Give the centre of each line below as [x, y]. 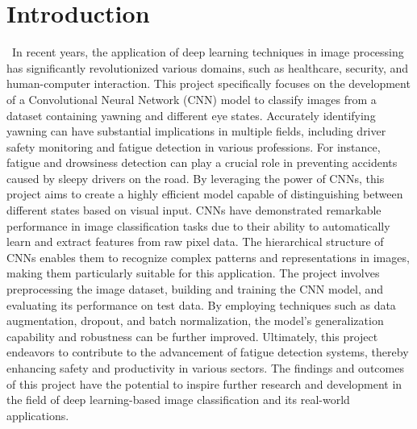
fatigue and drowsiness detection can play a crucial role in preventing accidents [202, 162]
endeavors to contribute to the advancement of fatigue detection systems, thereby [208, 352]
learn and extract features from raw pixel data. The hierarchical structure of [195, 242]
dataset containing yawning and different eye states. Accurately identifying [191, 115]
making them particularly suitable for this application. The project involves [193, 273]
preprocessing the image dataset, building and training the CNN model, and [195, 289]
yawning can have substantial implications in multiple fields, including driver [196, 131]
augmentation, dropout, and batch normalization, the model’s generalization [195, 321]
